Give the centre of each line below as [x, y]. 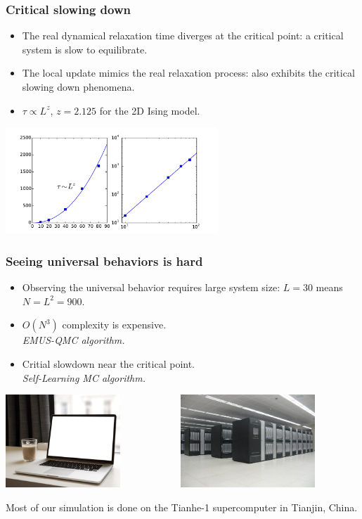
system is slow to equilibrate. [85, 49]
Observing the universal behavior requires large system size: [151, 287]
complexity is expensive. [114, 325]
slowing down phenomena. [78, 86]
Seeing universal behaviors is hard [104, 261]
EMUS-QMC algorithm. [73, 340]
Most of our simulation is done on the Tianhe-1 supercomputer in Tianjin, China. [182, 507]
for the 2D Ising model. [150, 110]
